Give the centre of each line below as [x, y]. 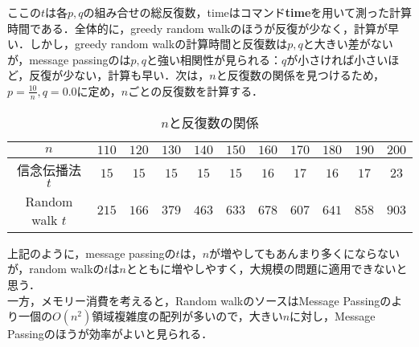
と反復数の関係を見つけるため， [300, 75]
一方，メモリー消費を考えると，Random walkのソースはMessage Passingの [199, 300]
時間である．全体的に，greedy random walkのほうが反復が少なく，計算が [197, 28]
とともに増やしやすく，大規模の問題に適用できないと [267, 269]
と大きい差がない [348, 44]
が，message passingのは [69, 59]
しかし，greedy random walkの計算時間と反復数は [158, 44]
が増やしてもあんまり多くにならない [304, 253]
